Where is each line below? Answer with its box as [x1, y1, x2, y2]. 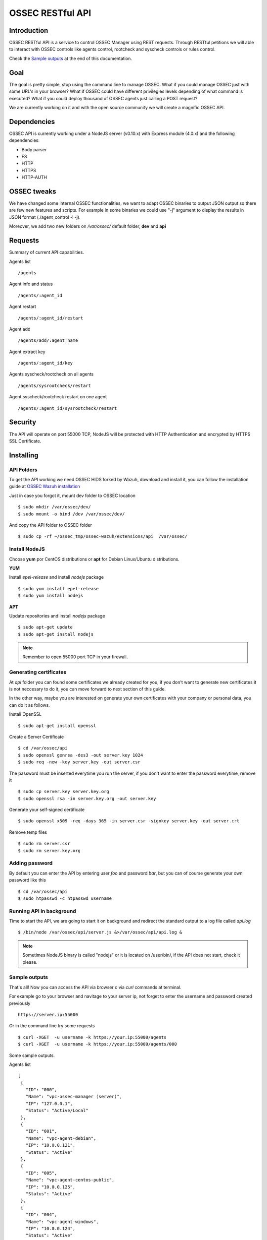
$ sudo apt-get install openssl [18, 723, 96, 729]
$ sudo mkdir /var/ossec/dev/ [18, 504, 91, 510]
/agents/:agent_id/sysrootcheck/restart [18, 405, 117, 411]
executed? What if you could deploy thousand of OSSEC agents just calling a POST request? [9, 95, 198, 101]
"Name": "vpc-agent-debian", [25, 1135, 96, 1141]
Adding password [9, 860, 53, 867]
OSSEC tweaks [9, 187, 56, 195]
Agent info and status [9, 281, 53, 287]
